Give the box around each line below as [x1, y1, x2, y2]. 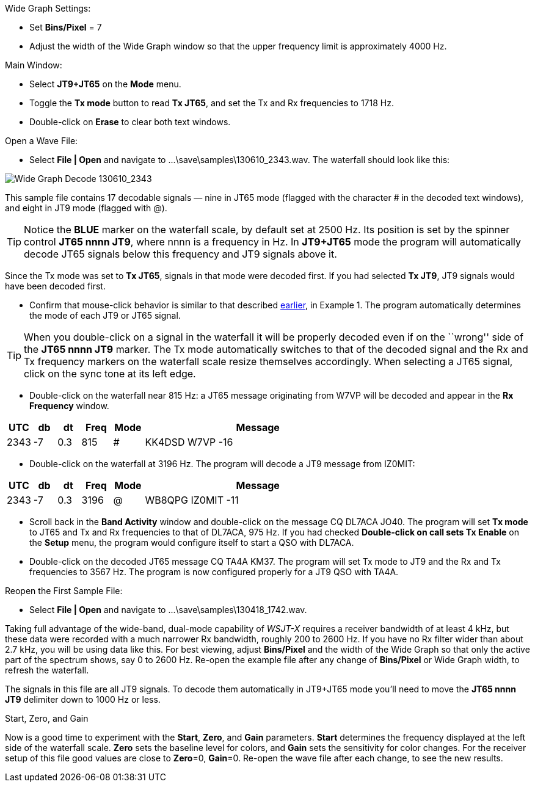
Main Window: [5, 60, 62, 70]
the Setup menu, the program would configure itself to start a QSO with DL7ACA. [29, 537, 354, 548]
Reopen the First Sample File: [5, 586, 123, 596]
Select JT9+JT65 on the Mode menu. [29, 79, 181, 89]
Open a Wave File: [5, 136, 78, 146]
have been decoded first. [5, 281, 106, 291]
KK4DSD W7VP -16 [145, 436, 233, 448]
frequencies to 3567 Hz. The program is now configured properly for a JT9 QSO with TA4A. [29, 567, 399, 577]
